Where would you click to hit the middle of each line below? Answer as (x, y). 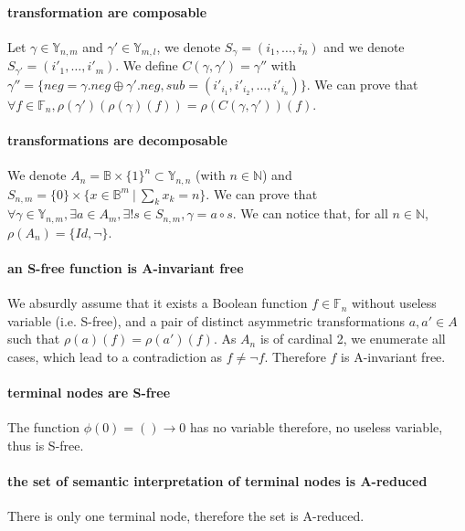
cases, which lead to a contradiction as (115, 356)
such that (34, 339)
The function (43, 427)
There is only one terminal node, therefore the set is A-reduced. (186, 516)
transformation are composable (107, 11)
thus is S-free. (46, 445)
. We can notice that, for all (310, 213)
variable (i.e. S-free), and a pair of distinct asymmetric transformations (206, 320)
